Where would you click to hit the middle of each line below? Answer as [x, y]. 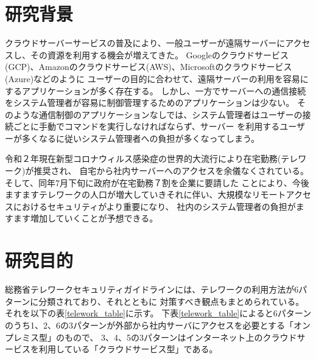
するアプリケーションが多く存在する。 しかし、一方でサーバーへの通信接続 [156, 90]
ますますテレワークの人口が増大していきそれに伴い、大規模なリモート [146, 194]
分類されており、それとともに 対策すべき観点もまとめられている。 [171, 301]
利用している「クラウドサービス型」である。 [128, 349]
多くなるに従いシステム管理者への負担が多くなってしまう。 [141, 138]
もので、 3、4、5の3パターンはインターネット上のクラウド [181, 337]
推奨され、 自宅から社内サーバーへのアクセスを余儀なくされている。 [171, 171]
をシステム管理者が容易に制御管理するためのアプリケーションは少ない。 [150, 103]
